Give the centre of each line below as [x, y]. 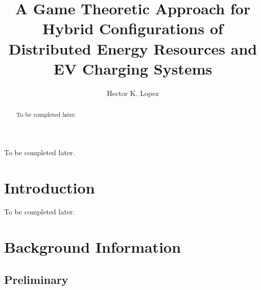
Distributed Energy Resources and [133, 48]
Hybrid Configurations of [133, 28]
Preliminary [36, 279]
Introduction [50, 187]
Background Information [93, 247]
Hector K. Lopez [133, 93]
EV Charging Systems [133, 68]
